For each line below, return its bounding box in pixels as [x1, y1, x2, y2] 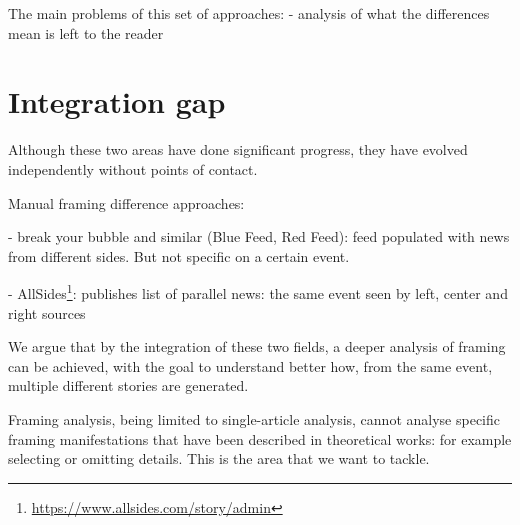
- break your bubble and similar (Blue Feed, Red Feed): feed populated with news [8, 226, 510, 247]
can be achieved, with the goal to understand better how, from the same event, [8, 355, 493, 376]
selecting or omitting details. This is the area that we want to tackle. [8, 448, 430, 469]
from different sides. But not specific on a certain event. [8, 245, 350, 266]
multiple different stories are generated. [8, 375, 249, 396]
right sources [8, 302, 86, 323]
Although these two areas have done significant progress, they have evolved [8, 139, 468, 160]
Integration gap [8, 81, 226, 122]
